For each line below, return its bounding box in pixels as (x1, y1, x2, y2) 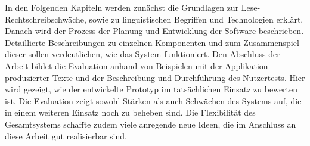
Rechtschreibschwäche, (5, 13, 86, 25)
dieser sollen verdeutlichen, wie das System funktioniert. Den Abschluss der (5, 48, 280, 60)
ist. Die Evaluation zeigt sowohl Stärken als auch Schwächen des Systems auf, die (5, 94, 302, 107)
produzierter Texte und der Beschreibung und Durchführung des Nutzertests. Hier (5, 71, 305, 83)
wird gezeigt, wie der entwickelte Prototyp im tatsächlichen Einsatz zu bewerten (5, 83, 298, 95)
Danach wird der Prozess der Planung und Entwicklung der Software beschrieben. (5, 24, 304, 37)
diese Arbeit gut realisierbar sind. (5, 129, 127, 142)
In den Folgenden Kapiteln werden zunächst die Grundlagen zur (5, 1, 239, 13)
